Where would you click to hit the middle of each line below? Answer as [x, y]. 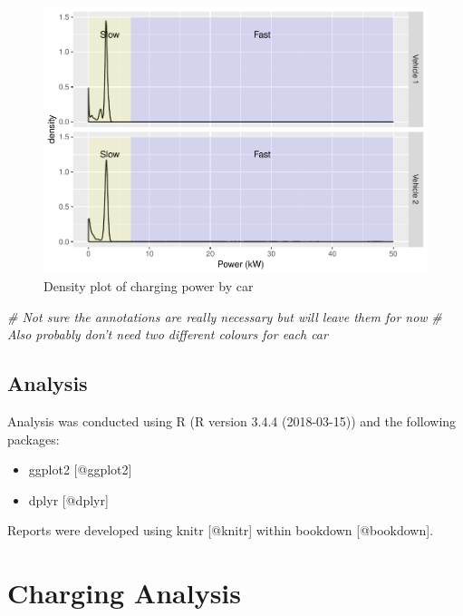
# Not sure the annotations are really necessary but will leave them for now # [225, 316]
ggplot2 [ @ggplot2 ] [80, 469]
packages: [34, 439]
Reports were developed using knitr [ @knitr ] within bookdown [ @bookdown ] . [221, 530]
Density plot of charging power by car [149, 286]
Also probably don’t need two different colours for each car [168, 334]
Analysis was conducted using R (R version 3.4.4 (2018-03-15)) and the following [232, 421]
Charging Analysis [124, 593]
